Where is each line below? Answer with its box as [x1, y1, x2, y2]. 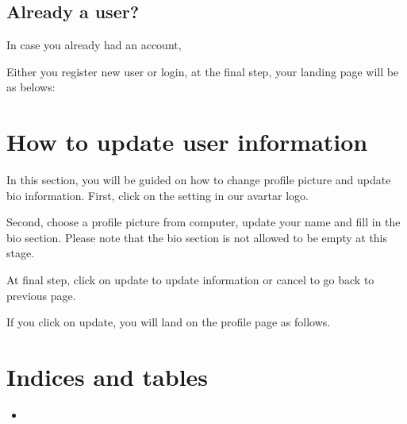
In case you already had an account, [6, 37, 182, 53]
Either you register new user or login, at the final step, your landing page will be [6, 63, 399, 79]
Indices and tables [6, 360, 209, 393]
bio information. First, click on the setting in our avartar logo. [6, 187, 309, 203]
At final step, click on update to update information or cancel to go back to [6, 272, 374, 288]
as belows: [6, 79, 56, 95]
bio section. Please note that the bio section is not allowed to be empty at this [6, 229, 388, 245]
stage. [6, 245, 35, 261]
